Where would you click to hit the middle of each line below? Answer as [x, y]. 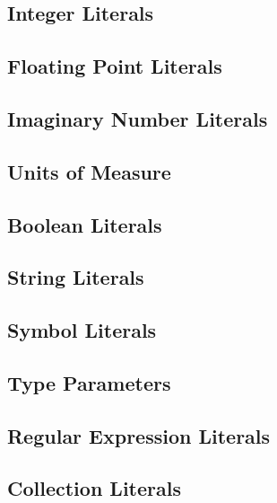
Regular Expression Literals [139, 435]
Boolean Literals [85, 224]
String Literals [76, 277]
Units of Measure [89, 171]
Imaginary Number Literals [138, 118]
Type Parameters [89, 382]
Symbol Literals [82, 330]
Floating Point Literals [115, 66]
